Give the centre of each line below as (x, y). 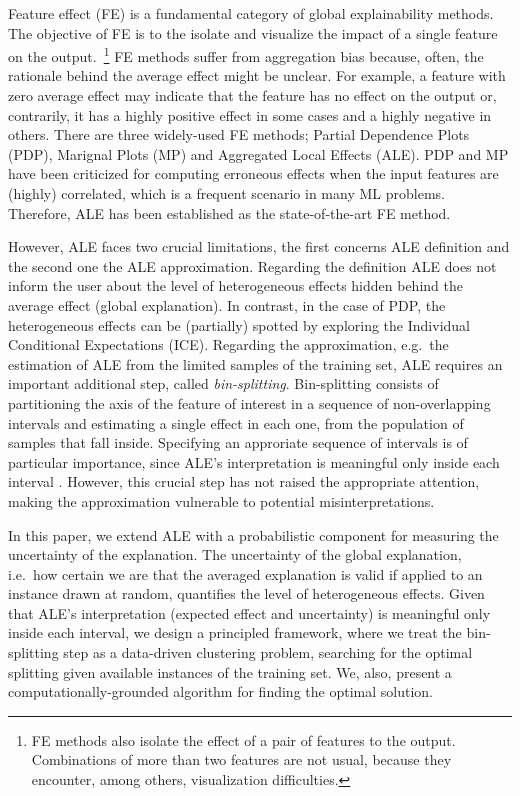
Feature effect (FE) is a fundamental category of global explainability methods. (251, 13)
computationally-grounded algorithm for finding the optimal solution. (220, 691)
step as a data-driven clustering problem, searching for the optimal (268, 652)
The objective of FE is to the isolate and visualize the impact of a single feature (253, 32)
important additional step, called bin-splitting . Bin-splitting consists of (223, 383)
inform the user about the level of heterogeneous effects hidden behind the (235, 285)
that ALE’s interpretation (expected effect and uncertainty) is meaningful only (249, 612)
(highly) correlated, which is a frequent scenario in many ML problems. (226, 193)
